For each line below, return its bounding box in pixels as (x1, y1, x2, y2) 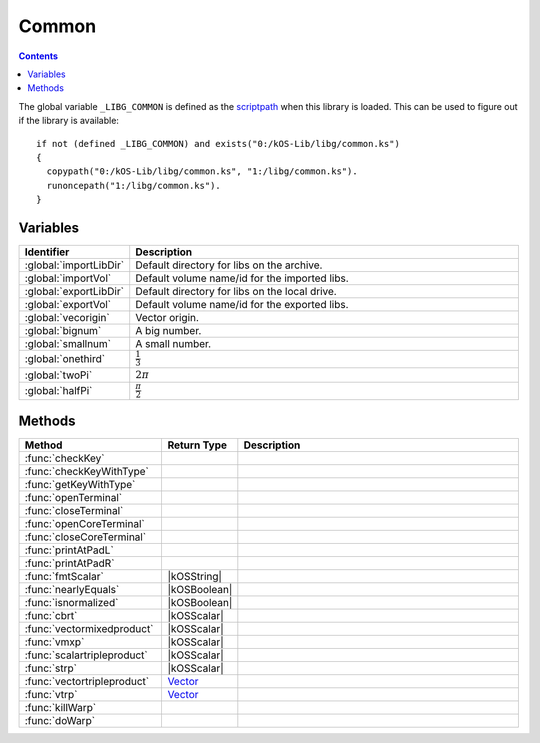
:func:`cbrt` (24, 609, 78, 623)
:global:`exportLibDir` (24, 284, 125, 298)
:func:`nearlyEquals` (24, 583, 120, 597)
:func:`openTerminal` (24, 491, 123, 505)
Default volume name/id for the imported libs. (135, 271, 349, 285)
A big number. (135, 323, 202, 337)
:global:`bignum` (24, 323, 102, 337)
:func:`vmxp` (24, 635, 85, 649)
